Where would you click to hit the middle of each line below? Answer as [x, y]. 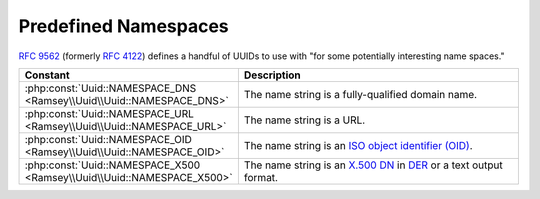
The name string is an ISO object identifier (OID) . [358, 145]
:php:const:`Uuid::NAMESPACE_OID [108, 139]
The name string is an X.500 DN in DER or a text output [373, 165]
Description [272, 75]
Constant [47, 75]
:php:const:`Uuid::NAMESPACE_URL [109, 113]
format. [261, 177]
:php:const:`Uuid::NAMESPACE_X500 [112, 165]
